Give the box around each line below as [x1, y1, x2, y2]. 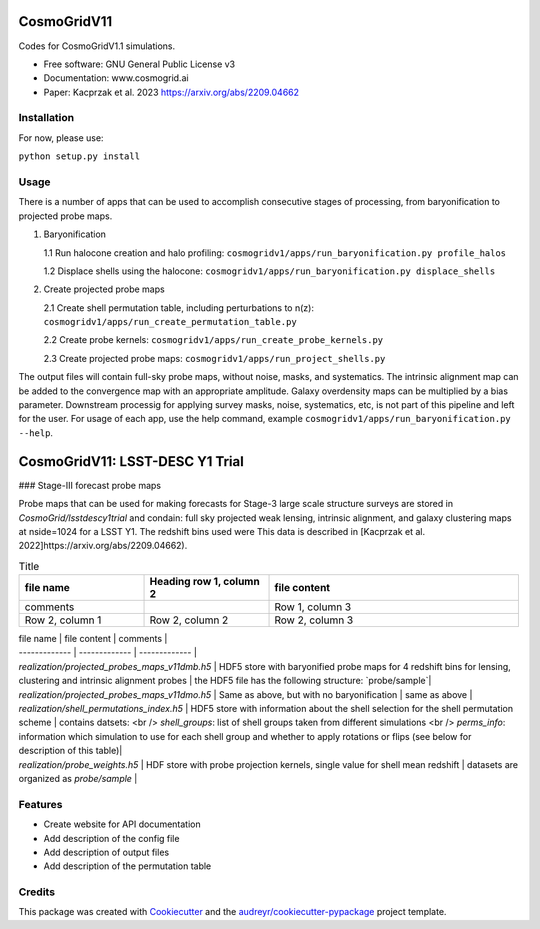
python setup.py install [18, 151, 140, 162]
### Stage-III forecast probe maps [18, 479, 162, 491]
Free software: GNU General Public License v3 [43, 58, 236, 70]
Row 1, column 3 [274, 600, 352, 614]
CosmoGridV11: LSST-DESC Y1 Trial [18, 453, 244, 470]
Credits [18, 885, 55, 899]
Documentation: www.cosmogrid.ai [43, 72, 189, 84]
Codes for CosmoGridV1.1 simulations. [18, 40, 175, 52]
